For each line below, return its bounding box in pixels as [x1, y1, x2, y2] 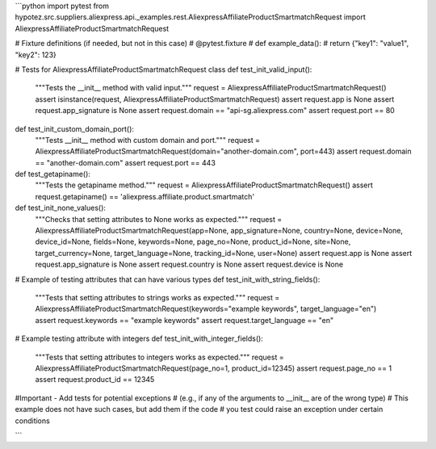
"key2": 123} [15, 49, 57, 60]
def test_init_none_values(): [15, 203, 107, 213]
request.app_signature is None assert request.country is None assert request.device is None [35, 259, 343, 270]
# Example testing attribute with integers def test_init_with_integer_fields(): [15, 334, 264, 343]
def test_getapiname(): [15, 170, 90, 179]
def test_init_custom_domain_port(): [15, 124, 135, 133]
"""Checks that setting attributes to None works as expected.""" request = [35, 214, 283, 224]
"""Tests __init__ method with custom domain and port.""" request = [35, 135, 261, 145]
